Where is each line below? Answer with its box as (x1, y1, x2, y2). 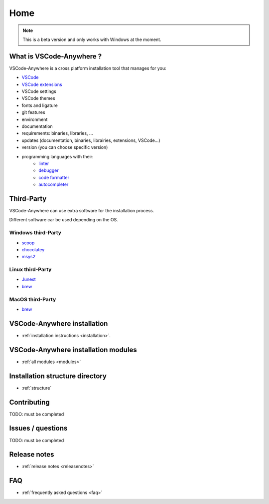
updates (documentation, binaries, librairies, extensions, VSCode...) (21, 137, 160, 143)
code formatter (38, 174, 70, 180)
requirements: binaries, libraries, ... (21, 130, 93, 136)
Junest (21, 276, 36, 282)
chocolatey (21, 246, 45, 252)
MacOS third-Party (9, 296, 56, 303)
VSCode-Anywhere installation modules (9, 345, 137, 354)
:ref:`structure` (21, 385, 52, 391)
